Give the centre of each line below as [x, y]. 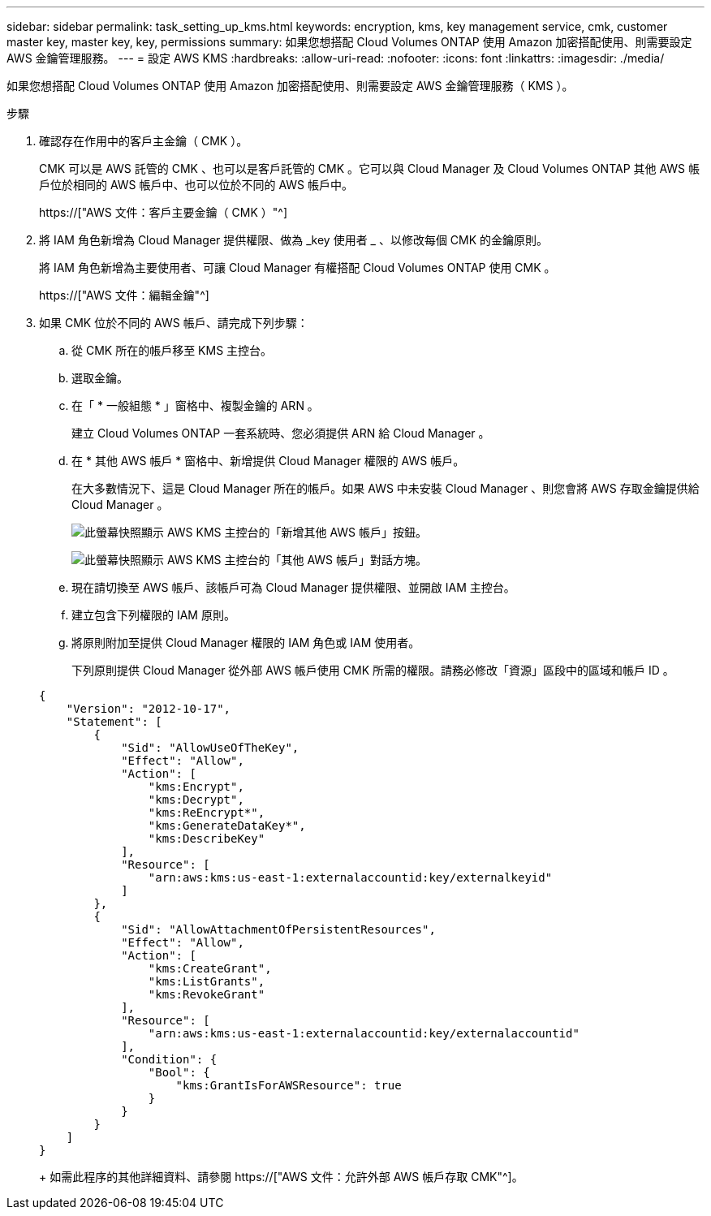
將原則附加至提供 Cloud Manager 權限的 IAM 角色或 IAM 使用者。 [246, 642]
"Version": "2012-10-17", [149, 709]
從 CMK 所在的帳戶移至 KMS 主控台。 [172, 350]
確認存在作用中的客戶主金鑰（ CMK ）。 [144, 141]
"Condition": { [169, 1059]
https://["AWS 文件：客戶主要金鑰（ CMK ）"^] [164, 212]
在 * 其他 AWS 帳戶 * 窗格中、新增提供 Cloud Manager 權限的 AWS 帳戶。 [268, 461]
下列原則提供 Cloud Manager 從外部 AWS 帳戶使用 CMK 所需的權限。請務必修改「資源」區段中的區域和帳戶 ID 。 [373, 670]
